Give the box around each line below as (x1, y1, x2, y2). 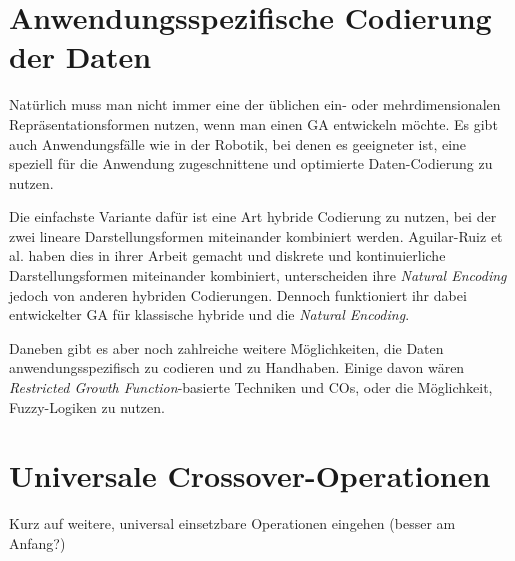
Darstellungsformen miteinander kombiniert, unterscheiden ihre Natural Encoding (9, 265, 507, 286)
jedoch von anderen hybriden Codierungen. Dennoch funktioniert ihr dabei (9, 284, 467, 305)
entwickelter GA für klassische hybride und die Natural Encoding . (9, 304, 410, 325)
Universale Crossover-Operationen (9, 455, 491, 496)
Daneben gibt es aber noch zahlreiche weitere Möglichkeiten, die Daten (9, 337, 444, 358)
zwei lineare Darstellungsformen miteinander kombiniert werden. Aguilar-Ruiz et (9, 225, 503, 246)
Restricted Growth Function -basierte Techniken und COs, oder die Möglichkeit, (9, 377, 493, 398)
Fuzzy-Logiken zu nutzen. (9, 396, 165, 417)
